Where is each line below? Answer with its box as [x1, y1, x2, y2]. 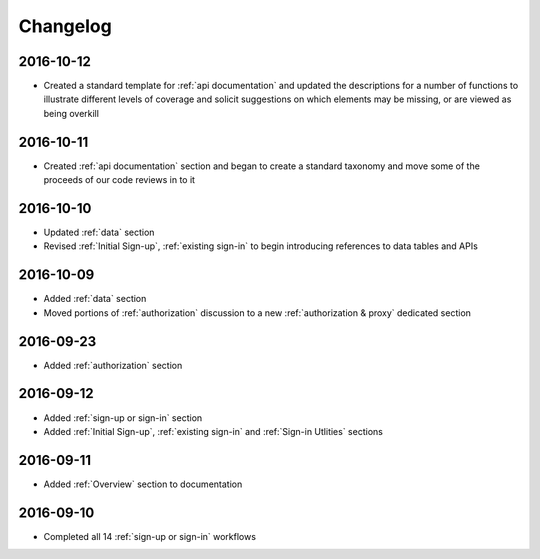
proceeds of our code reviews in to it [43, 174, 195, 186]
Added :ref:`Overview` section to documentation [43, 478, 243, 490]
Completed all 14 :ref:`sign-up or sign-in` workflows [43, 530, 257, 542]
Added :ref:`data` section [43, 293, 147, 305]
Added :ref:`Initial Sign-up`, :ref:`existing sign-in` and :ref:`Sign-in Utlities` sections [43, 425, 384, 437]
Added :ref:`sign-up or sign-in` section [43, 411, 203, 424]
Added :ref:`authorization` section [43, 359, 183, 371]
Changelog [18, 15, 112, 37]
